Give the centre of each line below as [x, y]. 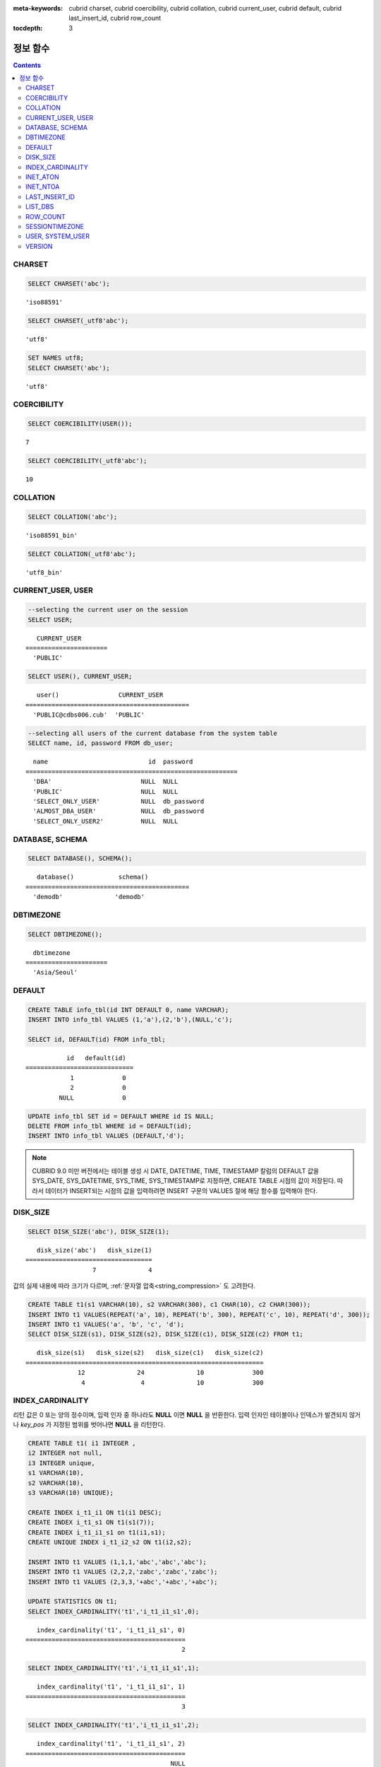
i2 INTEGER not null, [65, 1453]
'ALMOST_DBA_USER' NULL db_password [119, 811]
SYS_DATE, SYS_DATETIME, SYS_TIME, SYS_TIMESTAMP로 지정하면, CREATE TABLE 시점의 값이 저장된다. [184, 1181]
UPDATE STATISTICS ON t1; [73, 1602]
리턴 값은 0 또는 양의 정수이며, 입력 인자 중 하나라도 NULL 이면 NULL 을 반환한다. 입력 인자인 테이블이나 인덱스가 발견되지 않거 [187, 1414]
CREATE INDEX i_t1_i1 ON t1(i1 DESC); [95, 1512]
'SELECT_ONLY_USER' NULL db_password [119, 801]
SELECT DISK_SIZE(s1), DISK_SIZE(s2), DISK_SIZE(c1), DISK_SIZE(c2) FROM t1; [165, 1334]
